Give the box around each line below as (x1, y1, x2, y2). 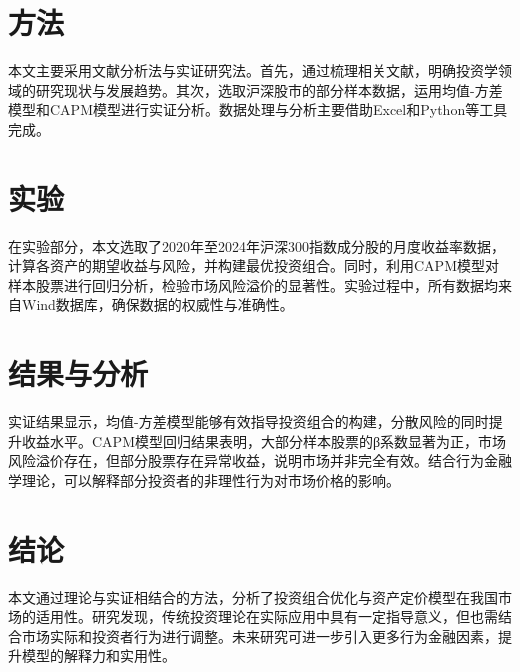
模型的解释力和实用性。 (21, 645, 176, 666)
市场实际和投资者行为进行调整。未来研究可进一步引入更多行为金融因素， (21, 625, 498, 646)
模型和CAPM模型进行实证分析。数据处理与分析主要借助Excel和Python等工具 (8, 99, 508, 120)
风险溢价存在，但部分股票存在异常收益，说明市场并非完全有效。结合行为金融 (8, 450, 512, 471)
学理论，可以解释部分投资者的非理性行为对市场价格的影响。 (8, 469, 400, 490)
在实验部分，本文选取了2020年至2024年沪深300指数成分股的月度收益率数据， (8, 235, 505, 256)
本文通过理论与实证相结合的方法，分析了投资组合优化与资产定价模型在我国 (8, 586, 498, 607)
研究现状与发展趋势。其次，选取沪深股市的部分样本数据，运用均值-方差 (35, 79, 503, 100)
